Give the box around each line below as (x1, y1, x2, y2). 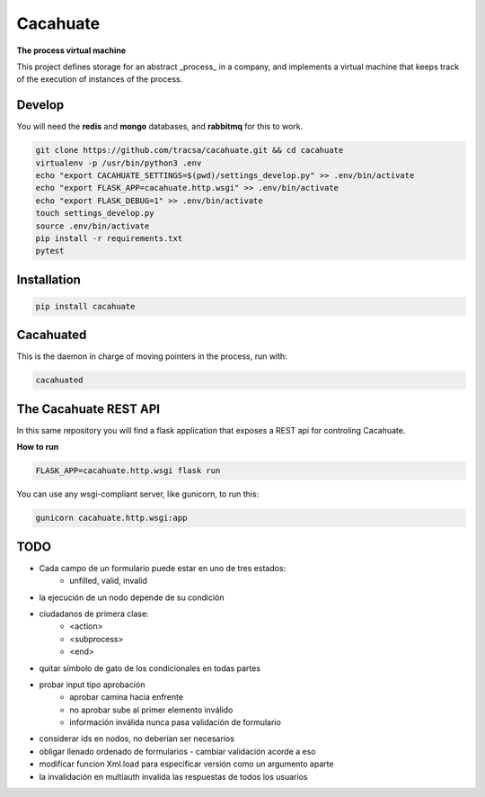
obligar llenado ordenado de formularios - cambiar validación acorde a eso (39, 746, 316, 757)
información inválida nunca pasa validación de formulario (69, 717, 282, 728)
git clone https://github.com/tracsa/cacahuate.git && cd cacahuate (35, 145, 344, 156)
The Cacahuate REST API (16, 401, 161, 416)
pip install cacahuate (35, 301, 136, 311)
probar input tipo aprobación (39, 679, 145, 690)
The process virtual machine (16, 45, 127, 56)
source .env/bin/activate (35, 220, 150, 231)
